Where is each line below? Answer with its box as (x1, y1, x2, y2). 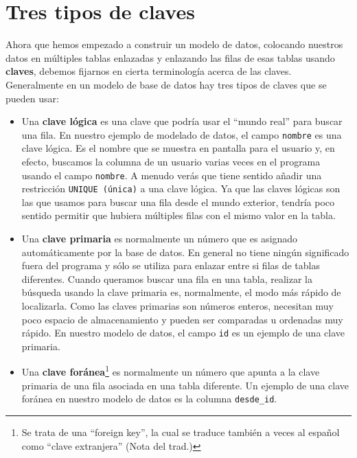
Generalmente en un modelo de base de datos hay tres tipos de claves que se (5, 77, 327, 91)
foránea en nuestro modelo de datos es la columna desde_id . (21, 391, 277, 406)
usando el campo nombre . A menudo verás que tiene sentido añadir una (21, 168, 322, 182)
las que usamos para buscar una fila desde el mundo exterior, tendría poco (21, 194, 334, 209)
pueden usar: (5, 91, 59, 105)
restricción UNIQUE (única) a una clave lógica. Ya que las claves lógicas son (21, 181, 341, 196)
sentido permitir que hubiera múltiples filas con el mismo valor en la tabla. (21, 208, 336, 222)
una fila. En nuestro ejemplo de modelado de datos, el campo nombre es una (21, 127, 342, 141)
